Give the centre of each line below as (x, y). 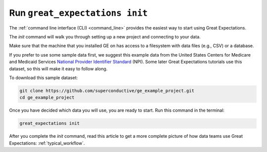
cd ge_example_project (47, 98)
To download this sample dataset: (44, 77)
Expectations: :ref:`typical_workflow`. (47, 143)
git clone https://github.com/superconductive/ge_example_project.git (107, 91)
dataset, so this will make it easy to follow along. (58, 68)
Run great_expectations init (78, 13)
